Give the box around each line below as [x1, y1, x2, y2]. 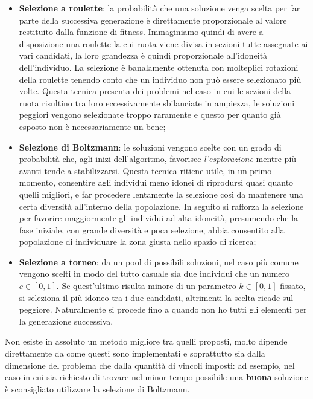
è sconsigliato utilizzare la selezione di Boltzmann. [5, 382, 190, 395]
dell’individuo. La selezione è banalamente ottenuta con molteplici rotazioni [19, 60, 299, 73]
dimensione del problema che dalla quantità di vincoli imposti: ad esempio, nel [5, 358, 295, 371]
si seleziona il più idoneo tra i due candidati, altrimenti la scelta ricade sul [19, 291, 294, 303]
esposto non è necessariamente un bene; [19, 120, 166, 132]
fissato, [280, 279, 306, 292]
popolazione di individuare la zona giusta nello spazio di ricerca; [19, 235, 256, 248]
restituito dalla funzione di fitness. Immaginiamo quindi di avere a [19, 25, 264, 38]
